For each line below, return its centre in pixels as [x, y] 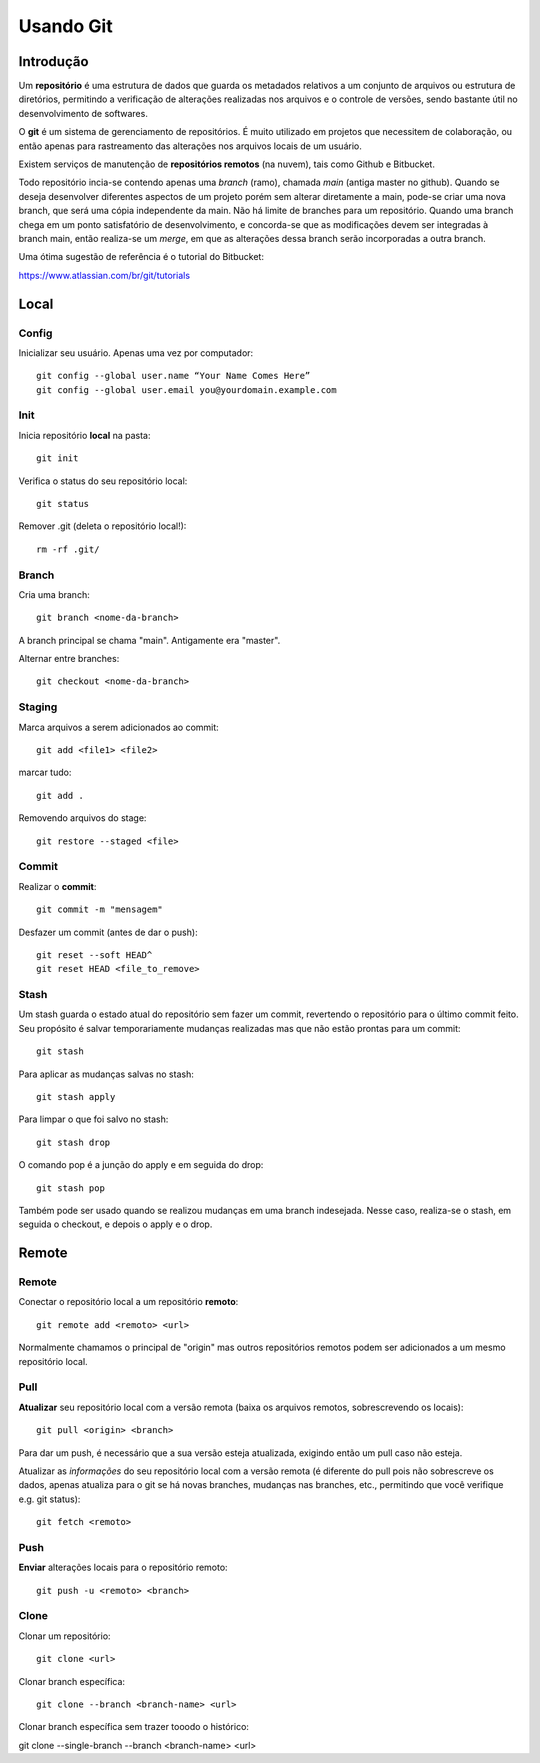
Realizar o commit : [57, 886]
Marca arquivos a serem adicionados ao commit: [118, 727]
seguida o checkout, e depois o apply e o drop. [115, 1224]
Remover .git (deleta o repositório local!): [102, 526]
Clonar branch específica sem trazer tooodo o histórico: [134, 1727]
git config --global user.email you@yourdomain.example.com [186, 389]
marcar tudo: [45, 772]
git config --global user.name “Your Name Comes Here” [173, 376]
